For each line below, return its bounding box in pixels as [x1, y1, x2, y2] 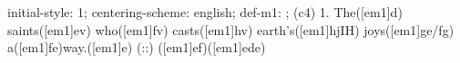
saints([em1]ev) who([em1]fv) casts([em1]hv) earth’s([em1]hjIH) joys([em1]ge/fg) [7, 20, 455, 39]
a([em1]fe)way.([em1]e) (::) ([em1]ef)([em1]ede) [7, 38, 266, 57]
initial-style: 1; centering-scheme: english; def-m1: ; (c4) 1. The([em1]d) [7, 3, 403, 21]
